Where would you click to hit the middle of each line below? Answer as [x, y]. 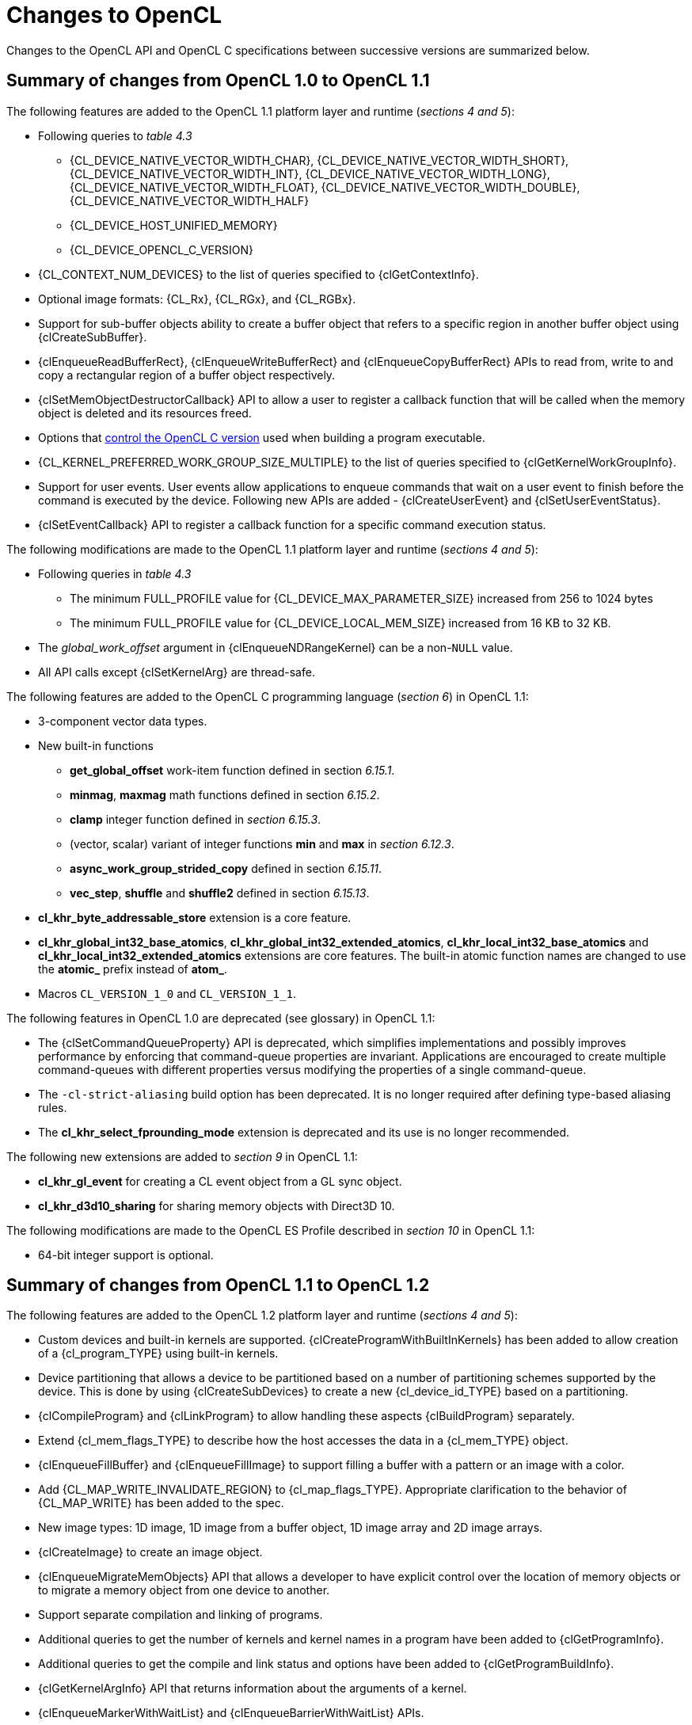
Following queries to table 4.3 [115, 135]
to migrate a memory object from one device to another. [184, 1590]
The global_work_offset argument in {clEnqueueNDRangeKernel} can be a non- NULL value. [276, 647]
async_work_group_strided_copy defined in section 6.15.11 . [226, 868]
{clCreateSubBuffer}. [93, 337]
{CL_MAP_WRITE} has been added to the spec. [161, 1503]
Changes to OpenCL [114, 15]
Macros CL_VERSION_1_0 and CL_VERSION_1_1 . [167, 993]
